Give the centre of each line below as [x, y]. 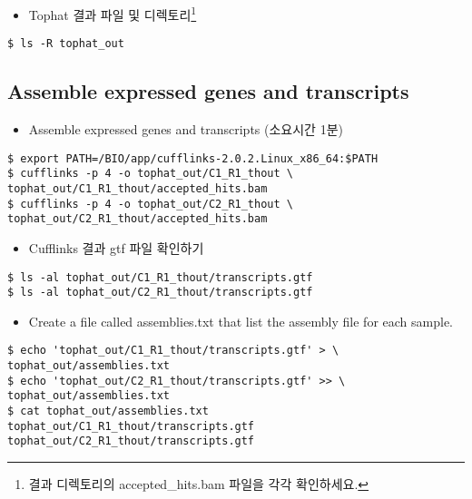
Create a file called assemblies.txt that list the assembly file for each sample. [241, 321]
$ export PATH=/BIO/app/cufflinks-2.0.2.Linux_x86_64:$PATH [193, 158]
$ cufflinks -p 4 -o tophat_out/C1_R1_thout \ [150, 174]
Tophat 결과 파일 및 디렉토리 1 [113, 13]
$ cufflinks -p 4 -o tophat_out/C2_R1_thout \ [150, 204]
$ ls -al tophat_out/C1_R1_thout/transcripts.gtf [160, 277]
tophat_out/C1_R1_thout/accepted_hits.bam [138, 189]
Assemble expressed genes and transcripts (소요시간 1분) [186, 129]
